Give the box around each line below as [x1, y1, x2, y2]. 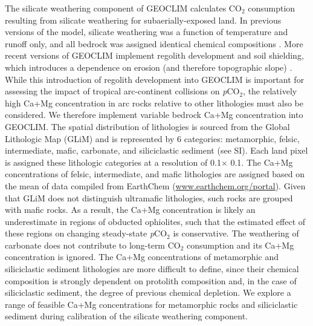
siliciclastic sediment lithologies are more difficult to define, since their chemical [5, 262, 299, 275]
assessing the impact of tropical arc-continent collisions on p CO [5, 85, 240, 97]
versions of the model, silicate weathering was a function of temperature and [5, 25, 288, 38]
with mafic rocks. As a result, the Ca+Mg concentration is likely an [5, 203, 256, 216]
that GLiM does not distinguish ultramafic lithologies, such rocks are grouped [5, 191, 293, 204]
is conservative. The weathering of [173, 227, 299, 240]
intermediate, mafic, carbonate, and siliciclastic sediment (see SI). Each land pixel [5, 144, 308, 157]
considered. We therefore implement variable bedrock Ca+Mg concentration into [5, 108, 303, 121]
